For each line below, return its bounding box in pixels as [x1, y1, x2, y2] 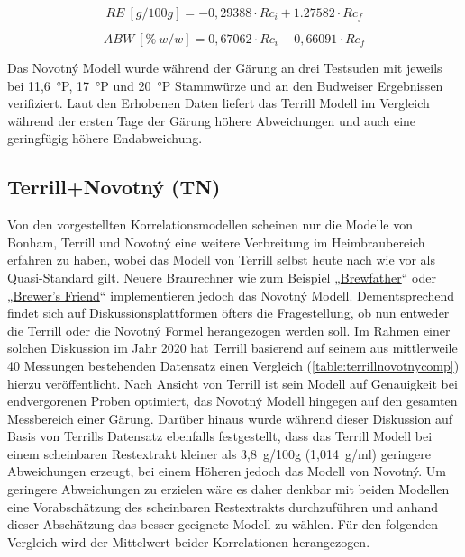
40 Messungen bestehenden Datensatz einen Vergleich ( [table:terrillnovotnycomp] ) [7, 355, 460, 374]
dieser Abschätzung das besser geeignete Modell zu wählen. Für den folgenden [7, 515, 438, 534]
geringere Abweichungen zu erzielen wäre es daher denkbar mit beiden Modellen [7, 480, 450, 499]
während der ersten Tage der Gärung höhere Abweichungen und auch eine [7, 111, 416, 130]
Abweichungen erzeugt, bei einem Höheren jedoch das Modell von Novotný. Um [7, 462, 447, 481]
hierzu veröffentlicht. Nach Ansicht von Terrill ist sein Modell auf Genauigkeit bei [7, 373, 458, 392]
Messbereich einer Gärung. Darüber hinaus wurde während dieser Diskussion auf [7, 409, 453, 427]
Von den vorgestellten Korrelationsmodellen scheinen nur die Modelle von [7, 215, 413, 234]
